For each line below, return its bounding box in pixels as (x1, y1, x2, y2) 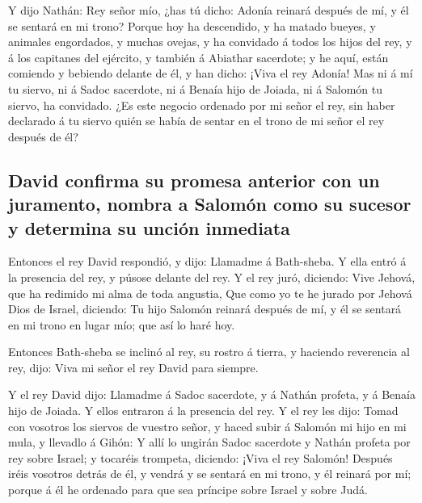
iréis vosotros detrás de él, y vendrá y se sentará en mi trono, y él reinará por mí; (8, 465, 411, 482)
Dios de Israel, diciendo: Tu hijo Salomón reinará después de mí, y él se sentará (8, 300, 402, 317)
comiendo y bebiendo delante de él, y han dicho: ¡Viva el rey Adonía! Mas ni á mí (8, 65, 413, 82)
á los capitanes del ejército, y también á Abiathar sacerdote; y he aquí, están (8, 48, 389, 65)
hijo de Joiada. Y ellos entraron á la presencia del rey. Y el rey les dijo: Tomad (8, 402, 399, 419)
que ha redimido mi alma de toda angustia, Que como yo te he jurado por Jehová (8, 284, 412, 301)
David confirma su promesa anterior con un (8, 167, 380, 192)
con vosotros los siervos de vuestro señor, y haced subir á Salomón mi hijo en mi (8, 417, 407, 434)
